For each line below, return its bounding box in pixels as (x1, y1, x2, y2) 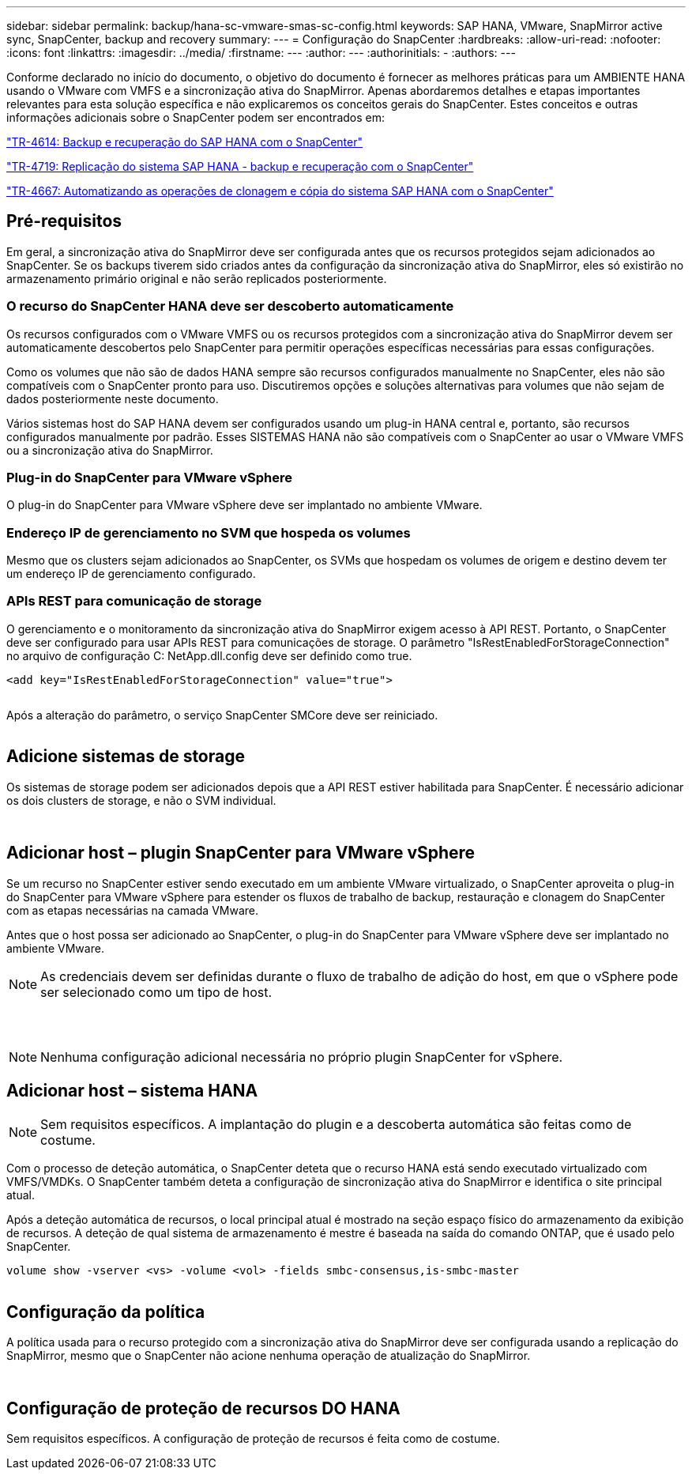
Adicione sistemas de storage (6, 746, 245, 767)
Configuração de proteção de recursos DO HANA (6, 1398, 401, 1418)
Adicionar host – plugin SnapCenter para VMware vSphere (6, 843, 476, 863)
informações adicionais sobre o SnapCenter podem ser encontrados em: (6, 111, 385, 124)
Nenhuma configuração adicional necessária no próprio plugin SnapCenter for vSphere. (40, 1048, 563, 1065)
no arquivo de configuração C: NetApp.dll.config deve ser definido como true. (6, 648, 412, 663)
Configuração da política (6, 1301, 205, 1322)
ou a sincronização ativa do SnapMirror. (6, 443, 213, 457)
